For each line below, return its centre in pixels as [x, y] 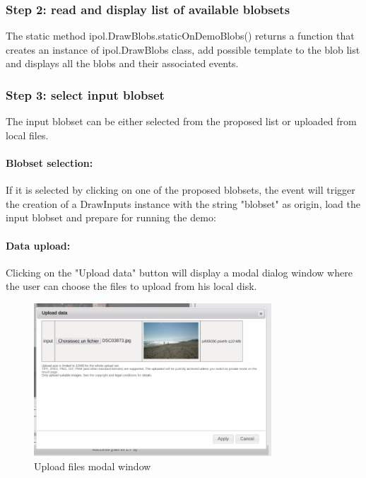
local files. [27, 135]
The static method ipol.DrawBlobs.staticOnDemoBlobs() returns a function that [180, 36]
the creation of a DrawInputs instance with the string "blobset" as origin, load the [183, 203]
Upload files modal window [93, 466]
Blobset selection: [49, 163]
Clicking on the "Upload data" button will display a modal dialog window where [179, 272]
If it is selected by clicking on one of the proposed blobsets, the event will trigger [181, 190]
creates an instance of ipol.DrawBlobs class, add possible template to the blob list [183, 49]
